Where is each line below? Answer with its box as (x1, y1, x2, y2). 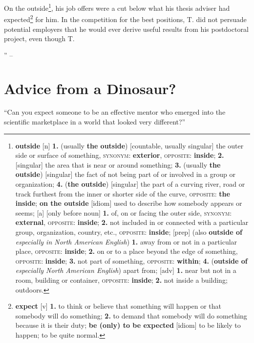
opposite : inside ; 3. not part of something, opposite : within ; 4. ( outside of (15, 255, 248, 266)
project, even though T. (4, 33, 75, 44)
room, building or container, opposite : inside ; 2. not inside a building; (15, 274, 228, 285)
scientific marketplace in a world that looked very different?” (4, 117, 186, 126)
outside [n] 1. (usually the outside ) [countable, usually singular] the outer (15, 140, 244, 150)
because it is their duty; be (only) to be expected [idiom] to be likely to (15, 320, 241, 330)
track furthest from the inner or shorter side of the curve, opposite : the (15, 188, 230, 198)
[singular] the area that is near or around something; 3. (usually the (15, 159, 221, 170)
